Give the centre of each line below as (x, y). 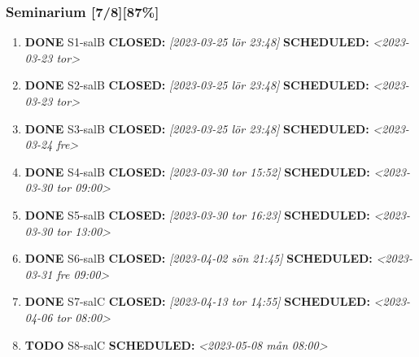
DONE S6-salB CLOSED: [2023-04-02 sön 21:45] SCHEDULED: (199, 258)
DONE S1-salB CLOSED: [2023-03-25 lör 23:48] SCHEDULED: (197, 42)
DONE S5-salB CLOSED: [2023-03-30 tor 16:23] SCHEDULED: (197, 214)
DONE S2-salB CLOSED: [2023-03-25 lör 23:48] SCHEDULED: (197, 85)
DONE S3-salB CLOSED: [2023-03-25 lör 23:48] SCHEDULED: (197, 128)
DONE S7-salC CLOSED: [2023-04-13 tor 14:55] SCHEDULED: (197, 301)
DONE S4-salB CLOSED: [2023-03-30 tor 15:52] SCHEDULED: (197, 171)
